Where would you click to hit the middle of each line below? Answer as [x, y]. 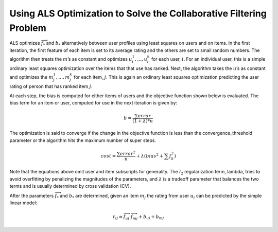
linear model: [23, 203]
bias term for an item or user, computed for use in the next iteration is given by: [93, 103]
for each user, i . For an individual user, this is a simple [208, 59]
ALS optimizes [25, 43]
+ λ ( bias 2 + [150, 156]
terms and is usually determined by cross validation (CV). [70, 186]
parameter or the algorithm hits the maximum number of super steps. [83, 140]
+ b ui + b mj [151, 217]
